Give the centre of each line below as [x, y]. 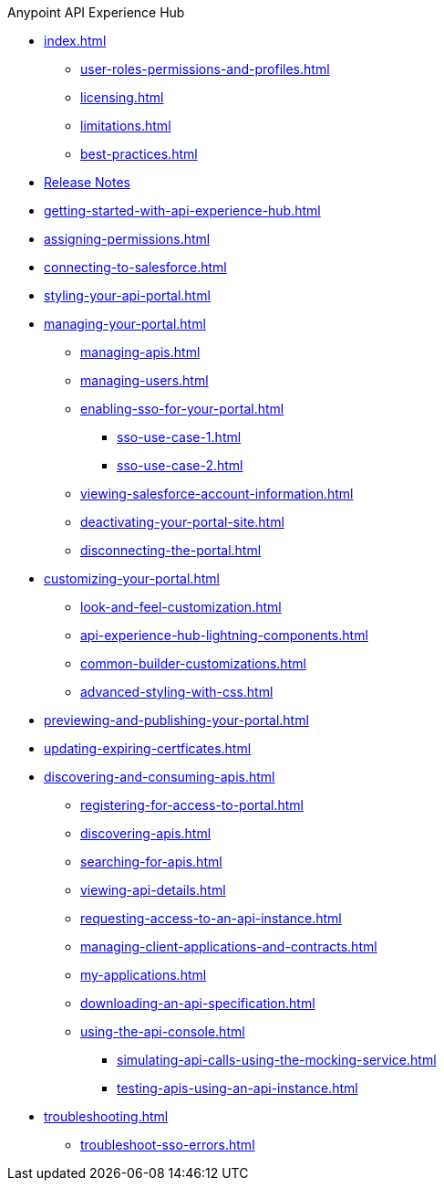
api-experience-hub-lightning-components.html [224, 635]
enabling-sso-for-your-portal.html [182, 409]
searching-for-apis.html [151, 862]
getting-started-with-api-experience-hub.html [182, 210]
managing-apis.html [140, 352]
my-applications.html [144, 975]
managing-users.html [145, 380]
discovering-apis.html [146, 833]
